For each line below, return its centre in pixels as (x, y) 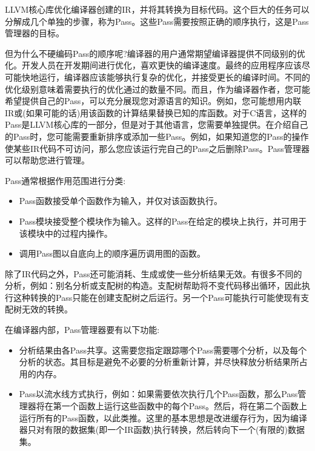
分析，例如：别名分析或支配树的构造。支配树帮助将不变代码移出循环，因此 (153, 285)
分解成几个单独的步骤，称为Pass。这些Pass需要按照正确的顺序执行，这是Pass (157, 21)
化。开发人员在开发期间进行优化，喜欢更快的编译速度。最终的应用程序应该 (153, 65)
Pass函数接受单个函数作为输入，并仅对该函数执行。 (121, 201)
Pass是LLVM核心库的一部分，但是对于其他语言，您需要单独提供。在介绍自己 (157, 124)
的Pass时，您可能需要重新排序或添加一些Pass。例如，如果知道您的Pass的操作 (157, 136)
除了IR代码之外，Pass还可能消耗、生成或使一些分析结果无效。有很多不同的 (154, 273)
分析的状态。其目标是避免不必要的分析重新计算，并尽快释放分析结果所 (159, 362)
